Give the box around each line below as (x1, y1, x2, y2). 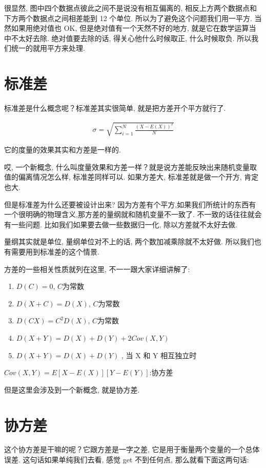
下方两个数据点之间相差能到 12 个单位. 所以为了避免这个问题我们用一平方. (4, 12, 252, 23)
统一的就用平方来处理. (11, 43, 85, 53)
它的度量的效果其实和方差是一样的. (4, 144, 121, 155)
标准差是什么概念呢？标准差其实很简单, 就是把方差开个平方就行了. (4, 103, 226, 113)
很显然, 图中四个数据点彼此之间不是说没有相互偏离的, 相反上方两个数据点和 (4, 3, 257, 13)
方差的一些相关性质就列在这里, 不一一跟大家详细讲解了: (4, 263, 190, 274)
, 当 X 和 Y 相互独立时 (121, 349, 197, 360)
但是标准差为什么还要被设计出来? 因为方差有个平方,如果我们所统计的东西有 (4, 199, 256, 209)
